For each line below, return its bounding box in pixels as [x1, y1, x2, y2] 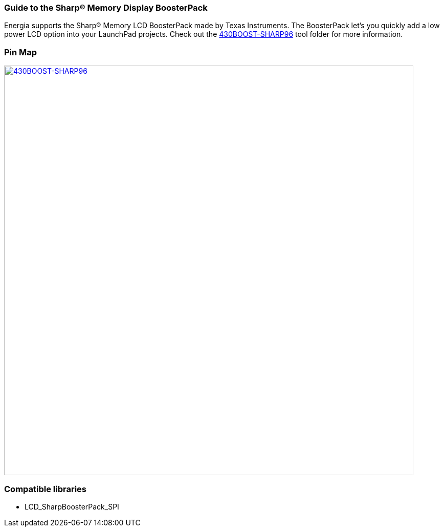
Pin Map [4, 47, 37, 57]
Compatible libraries [4, 483, 87, 494]
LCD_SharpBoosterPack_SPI [25, 502, 119, 511]
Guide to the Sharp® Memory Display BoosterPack [4, 3, 208, 13]
